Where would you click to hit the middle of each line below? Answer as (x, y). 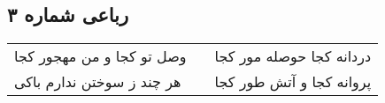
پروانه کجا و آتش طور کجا (293, 82)
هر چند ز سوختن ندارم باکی (98, 82)
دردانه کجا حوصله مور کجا (293, 56)
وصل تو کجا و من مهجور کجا (100, 56)
